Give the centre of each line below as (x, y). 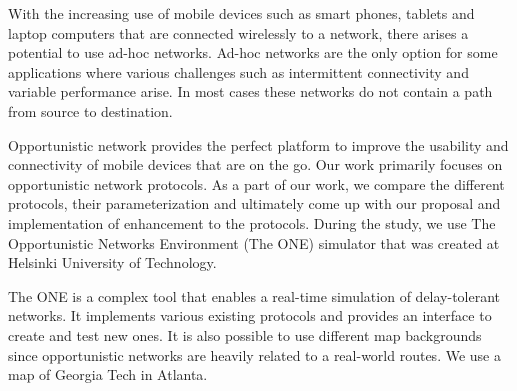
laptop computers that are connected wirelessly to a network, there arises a (238, 32)
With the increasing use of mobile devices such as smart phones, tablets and (241, 13)
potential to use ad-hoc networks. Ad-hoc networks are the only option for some (253, 52)
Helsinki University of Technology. (112, 262)
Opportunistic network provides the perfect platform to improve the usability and (258, 144)
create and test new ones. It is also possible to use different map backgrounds (245, 334)
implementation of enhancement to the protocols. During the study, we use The (252, 222)
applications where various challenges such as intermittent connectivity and (238, 71)
